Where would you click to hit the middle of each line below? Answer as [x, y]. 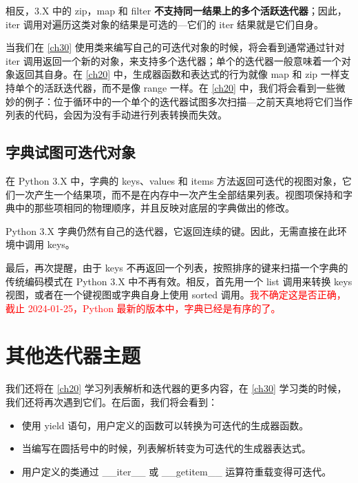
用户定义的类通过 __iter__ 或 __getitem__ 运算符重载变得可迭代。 [177, 471]
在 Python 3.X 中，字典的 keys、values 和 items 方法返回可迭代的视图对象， [174, 180]
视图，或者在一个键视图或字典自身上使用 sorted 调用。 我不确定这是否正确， [176, 295]
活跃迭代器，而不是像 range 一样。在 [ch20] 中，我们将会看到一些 [190, 87]
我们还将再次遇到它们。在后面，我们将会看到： [112, 402]
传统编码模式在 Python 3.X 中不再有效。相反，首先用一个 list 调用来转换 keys [179, 281]
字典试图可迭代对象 [71, 152]
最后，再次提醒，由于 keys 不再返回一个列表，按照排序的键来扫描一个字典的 [177, 267]
